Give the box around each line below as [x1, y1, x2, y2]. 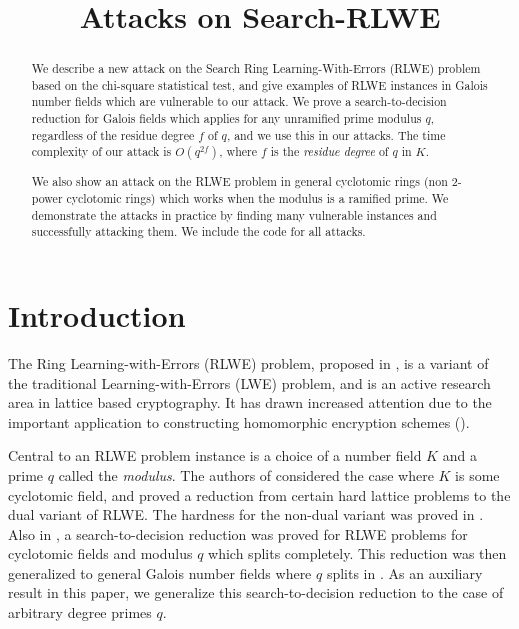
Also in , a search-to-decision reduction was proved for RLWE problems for [8, 523, 468, 544]
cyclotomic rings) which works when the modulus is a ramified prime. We [66, 190, 449, 207]
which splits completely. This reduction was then [208, 543, 507, 564]
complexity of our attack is [31, 143, 172, 160]
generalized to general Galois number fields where [8, 562, 312, 583]
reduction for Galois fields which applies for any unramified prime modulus [31, 110, 422, 127]
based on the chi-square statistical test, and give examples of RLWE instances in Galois [31, 76, 488, 93]
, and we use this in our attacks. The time [226, 126, 446, 143]
